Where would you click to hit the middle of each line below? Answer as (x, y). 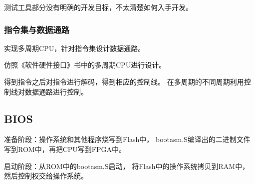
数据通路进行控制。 (56, 91)
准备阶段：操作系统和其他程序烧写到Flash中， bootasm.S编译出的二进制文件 (127, 139)
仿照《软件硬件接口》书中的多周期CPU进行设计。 (85, 65)
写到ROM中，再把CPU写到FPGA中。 (65, 149)
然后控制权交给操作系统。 (46, 176)
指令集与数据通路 (37, 29)
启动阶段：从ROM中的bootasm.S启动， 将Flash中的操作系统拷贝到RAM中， (127, 166)
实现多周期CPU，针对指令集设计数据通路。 (75, 48)
